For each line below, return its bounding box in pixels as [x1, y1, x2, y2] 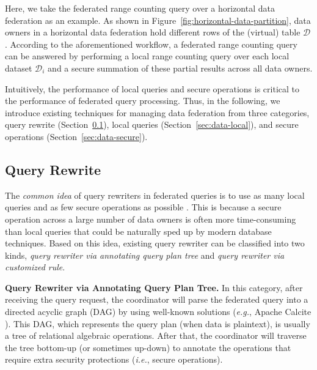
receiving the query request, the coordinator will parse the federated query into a [5, 293, 308, 306]
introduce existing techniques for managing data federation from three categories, [5, 106, 310, 119]
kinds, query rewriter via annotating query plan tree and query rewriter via [5, 248, 285, 261]
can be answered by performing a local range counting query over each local [5, 50, 290, 62]
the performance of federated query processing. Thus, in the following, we [5, 94, 280, 107]
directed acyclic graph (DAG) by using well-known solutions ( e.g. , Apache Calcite [5, 305, 312, 318]
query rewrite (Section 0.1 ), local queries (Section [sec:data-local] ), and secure [5, 118, 299, 131]
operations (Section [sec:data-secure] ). [5, 130, 148, 142]
